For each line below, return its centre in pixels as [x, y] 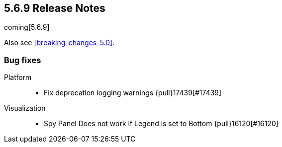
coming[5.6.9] [27, 27]
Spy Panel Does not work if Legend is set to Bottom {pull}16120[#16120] [161, 124]
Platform [18, 77]
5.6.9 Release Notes [55, 8]
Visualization [25, 108]
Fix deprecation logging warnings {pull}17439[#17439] [133, 93]
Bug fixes [23, 60]
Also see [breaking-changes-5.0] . [59, 43]
